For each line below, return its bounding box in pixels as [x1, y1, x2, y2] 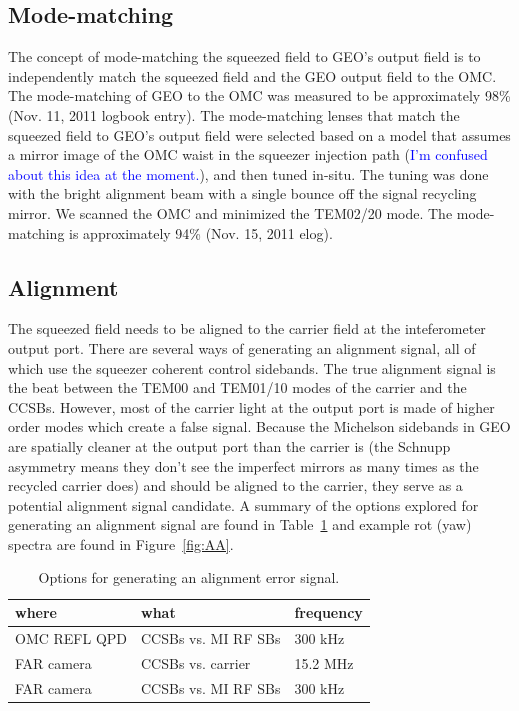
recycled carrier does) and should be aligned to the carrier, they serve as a [8, 475, 463, 496]
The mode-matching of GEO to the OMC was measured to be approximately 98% [8, 85, 511, 106]
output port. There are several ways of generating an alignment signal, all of [8, 337, 476, 358]
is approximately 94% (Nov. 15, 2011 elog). [69, 222, 333, 243]
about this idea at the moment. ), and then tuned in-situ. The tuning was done [8, 163, 489, 184]
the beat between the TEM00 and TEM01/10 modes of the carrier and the [8, 377, 467, 398]
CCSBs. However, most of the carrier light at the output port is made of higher [8, 396, 495, 417]
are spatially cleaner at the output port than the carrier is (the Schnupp [8, 435, 451, 456]
